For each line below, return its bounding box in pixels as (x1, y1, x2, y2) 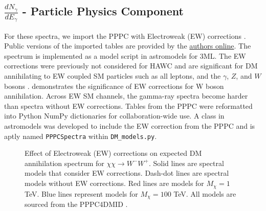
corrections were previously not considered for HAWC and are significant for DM (4, 60, 258, 71)
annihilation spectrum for (25, 157, 104, 168)
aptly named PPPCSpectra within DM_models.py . (4, 130, 157, 141)
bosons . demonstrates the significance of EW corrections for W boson (4, 80, 224, 91)
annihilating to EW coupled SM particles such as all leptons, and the (4, 71, 221, 81)
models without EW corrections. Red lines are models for (25, 178, 204, 189)
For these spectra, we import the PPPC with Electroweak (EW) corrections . (4, 30, 246, 41)
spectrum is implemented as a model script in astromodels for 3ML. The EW (4, 50, 246, 61)
